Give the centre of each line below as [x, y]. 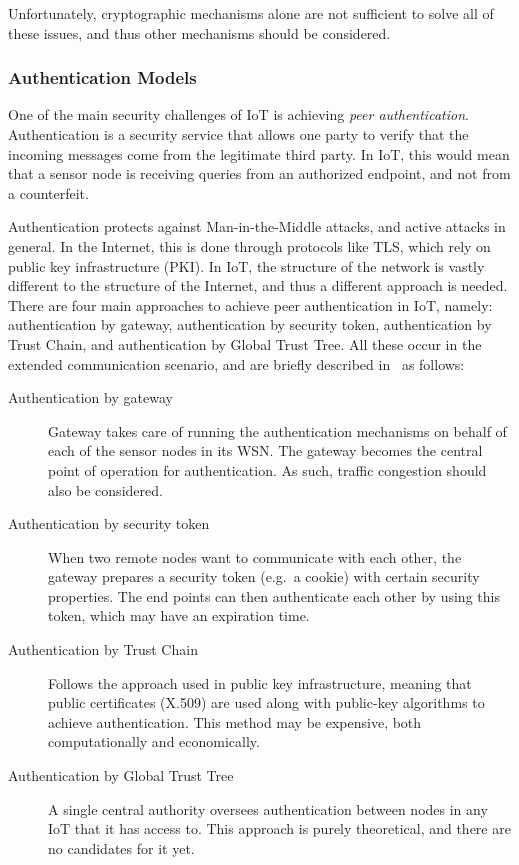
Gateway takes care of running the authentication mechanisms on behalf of [277, 430]
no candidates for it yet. [121, 847]
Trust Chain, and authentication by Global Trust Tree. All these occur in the [245, 343]
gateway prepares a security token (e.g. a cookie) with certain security [264, 576]
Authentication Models [102, 77]
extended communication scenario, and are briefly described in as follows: [236, 363]
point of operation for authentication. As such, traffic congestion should [267, 469]
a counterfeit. [48, 192]
